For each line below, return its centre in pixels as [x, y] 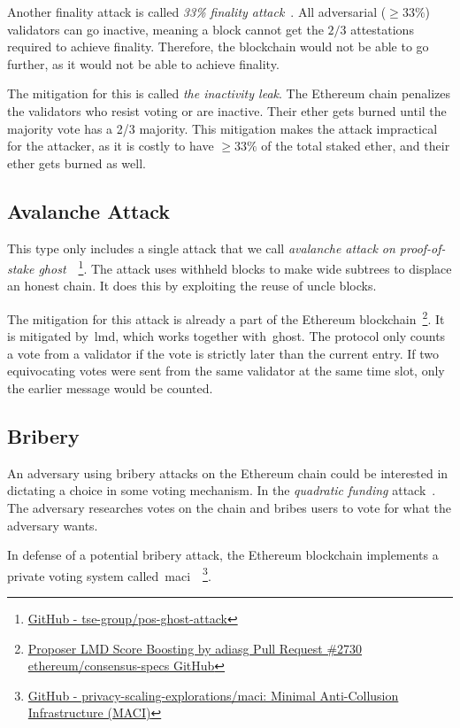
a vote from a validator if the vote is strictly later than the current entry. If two [223, 353]
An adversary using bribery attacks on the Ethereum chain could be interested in [228, 472]
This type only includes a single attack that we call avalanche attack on [201, 248]
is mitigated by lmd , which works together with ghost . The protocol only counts [226, 336]
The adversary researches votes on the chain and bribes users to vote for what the [230, 507]
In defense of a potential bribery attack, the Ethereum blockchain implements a [223, 555]
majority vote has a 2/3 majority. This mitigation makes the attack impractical [222, 128]
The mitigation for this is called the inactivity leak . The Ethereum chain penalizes [229, 93]
